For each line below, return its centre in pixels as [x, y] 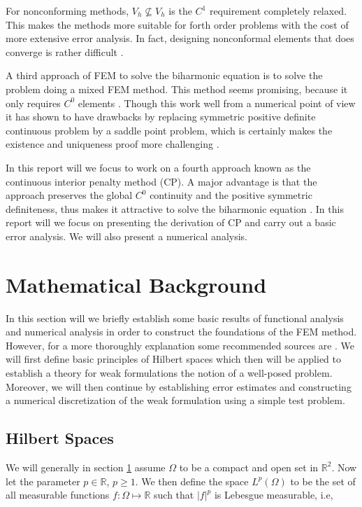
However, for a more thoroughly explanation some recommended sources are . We [180, 345]
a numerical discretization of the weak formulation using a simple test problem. [175, 400]
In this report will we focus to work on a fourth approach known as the [158, 167]
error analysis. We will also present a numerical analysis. [126, 236]
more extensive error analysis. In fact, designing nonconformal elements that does [180, 38]
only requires [33, 103]
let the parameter [43, 481]
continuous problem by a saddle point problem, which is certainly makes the [169, 130]
